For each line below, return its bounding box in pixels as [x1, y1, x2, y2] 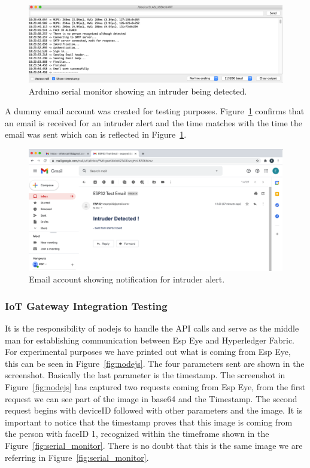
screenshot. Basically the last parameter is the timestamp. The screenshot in [5, 369, 285, 381]
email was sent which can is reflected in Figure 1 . [5, 128, 187, 141]
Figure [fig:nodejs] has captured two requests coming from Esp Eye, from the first [5, 381, 306, 393]
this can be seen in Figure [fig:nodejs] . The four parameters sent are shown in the [5, 357, 305, 369]
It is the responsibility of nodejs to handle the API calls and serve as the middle [5, 322, 299, 335]
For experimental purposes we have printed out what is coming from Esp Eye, [5, 345, 291, 358]
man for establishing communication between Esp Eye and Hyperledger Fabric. [5, 333, 294, 346]
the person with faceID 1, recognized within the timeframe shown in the [5, 427, 269, 440]
